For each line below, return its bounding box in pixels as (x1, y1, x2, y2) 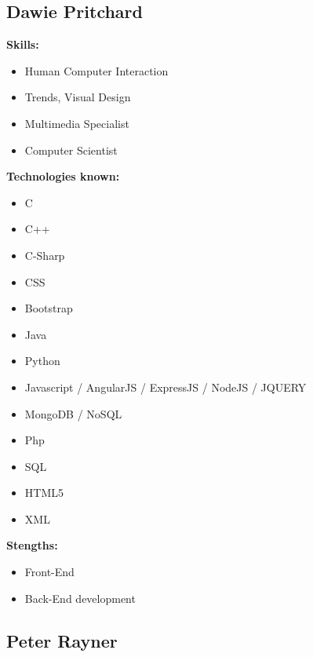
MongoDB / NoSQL (24, 405, 122, 422)
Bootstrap (24, 300, 73, 316)
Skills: (6, 36, 39, 53)
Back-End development (24, 589, 136, 606)
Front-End (24, 564, 75, 580)
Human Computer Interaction (24, 62, 169, 78)
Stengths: (6, 537, 58, 553)
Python (24, 352, 60, 369)
